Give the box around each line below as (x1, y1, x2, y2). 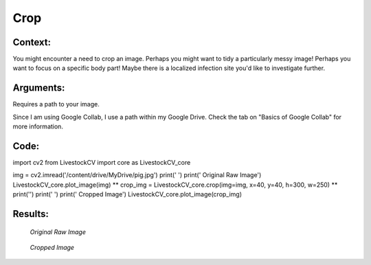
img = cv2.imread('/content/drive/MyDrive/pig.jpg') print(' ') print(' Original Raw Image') (12, 171, 262, 179)
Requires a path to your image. (12, 100, 100, 108)
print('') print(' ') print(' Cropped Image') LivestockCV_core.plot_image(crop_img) (12, 190, 243, 198)
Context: (12, 36, 52, 48)
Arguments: (12, 82, 65, 94)
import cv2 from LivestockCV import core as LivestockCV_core (12, 159, 191, 167)
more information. (12, 122, 63, 130)
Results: (12, 208, 49, 220)
